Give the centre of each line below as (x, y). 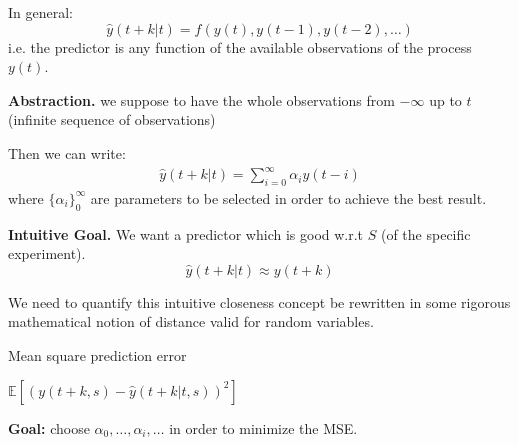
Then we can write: (67, 152)
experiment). (47, 253)
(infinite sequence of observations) (112, 119)
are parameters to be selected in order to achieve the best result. (288, 197)
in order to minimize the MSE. (263, 427)
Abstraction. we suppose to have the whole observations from (201, 99)
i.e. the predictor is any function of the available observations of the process (240, 46)
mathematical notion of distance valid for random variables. (191, 321)
